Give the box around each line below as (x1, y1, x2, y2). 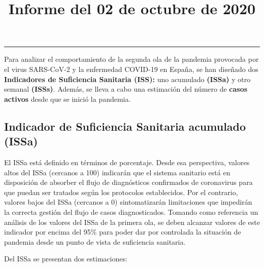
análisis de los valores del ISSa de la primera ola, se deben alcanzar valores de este (4, 216, 260, 227)
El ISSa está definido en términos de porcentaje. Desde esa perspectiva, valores (4, 157, 250, 167)
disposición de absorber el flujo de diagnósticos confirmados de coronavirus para (4, 177, 253, 187)
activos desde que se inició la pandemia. (4, 93, 131, 104)
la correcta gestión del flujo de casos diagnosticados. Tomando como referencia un (4, 206, 258, 217)
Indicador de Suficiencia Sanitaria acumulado (4, 118, 246, 134)
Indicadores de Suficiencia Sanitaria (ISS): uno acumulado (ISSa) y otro (4, 73, 251, 84)
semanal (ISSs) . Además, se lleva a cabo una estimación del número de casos (4, 84, 248, 94)
